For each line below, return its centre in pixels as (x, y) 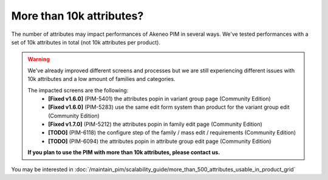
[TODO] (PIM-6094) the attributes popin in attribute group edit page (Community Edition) (160, 141)
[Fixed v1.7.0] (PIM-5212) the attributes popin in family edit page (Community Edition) (155, 124)
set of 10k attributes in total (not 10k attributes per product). (86, 42)
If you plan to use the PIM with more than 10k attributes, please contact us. (124, 153)
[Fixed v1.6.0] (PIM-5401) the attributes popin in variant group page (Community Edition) (160, 99)
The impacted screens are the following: (78, 90)
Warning (39, 59)
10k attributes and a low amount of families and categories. (101, 79)
